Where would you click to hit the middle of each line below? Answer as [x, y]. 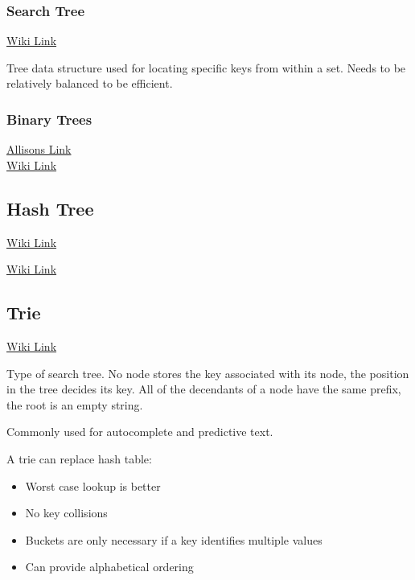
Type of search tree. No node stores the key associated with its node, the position [208, 373]
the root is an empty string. [75, 404]
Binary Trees [49, 119]
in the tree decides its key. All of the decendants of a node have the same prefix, [204, 389]
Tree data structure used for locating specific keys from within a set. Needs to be [206, 67]
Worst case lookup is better [93, 485]
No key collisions [66, 513]
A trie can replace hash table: [79, 458]
